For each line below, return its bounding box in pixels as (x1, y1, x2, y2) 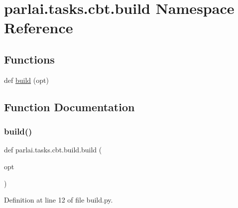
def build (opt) (4, 74, 49, 85)
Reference (4, 17, 73, 38)
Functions (4, 51, 55, 67)
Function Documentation (4, 99, 135, 114)
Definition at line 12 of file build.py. (4, 195, 113, 205)
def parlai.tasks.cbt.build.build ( (4, 144, 102, 155)
